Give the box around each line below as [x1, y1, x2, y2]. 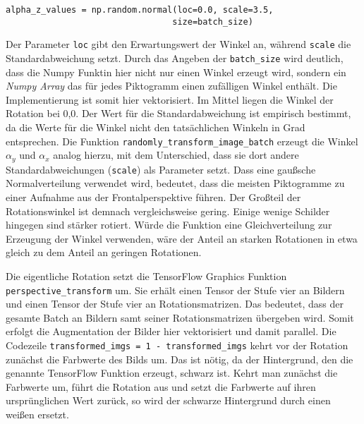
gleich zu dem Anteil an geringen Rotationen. [6, 245, 202, 260]
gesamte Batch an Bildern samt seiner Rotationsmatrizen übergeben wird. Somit [6, 310, 354, 325]
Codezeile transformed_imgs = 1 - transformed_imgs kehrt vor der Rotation [6, 337, 348, 352]
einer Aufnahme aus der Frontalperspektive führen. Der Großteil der [6, 189, 301, 204]
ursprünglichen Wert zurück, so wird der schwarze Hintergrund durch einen [6, 393, 331, 408]
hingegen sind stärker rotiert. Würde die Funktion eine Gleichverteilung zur [6, 217, 332, 232]
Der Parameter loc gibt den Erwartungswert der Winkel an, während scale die [6, 37, 351, 52]
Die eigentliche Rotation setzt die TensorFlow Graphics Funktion [6, 268, 287, 283]
